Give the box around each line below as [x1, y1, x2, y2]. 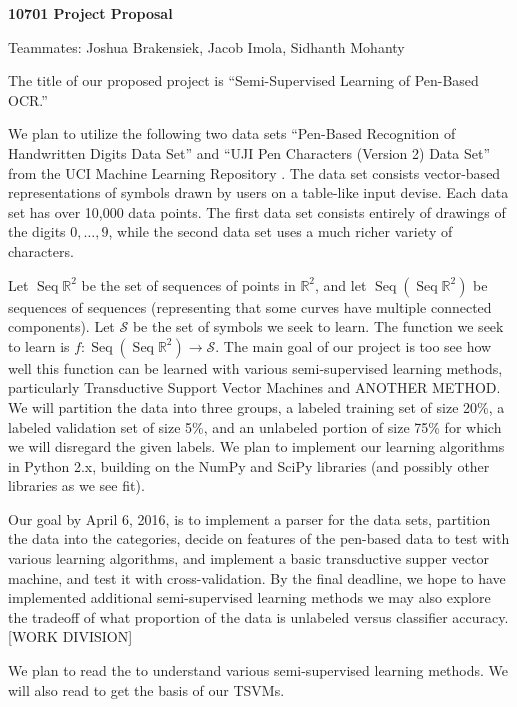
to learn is [8, 335, 70, 356]
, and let [315, 274, 367, 295]
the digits [8, 221, 66, 242]
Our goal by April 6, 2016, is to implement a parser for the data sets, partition [8, 508, 491, 529]
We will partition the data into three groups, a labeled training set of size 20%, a [8, 396, 505, 417]
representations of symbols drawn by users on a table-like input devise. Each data [8, 182, 509, 203]
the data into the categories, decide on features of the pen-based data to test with [8, 528, 510, 549]
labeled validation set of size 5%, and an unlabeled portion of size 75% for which [8, 416, 502, 437]
